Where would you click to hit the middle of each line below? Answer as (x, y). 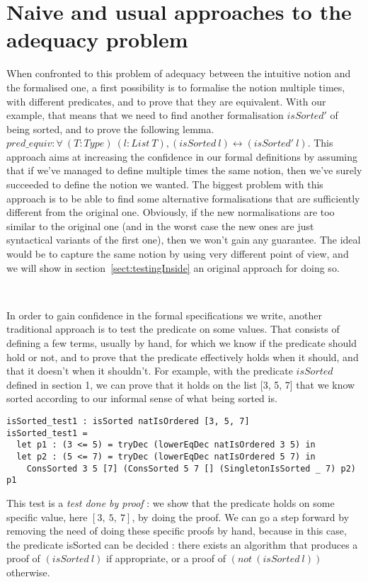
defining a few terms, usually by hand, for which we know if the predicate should (182, 343)
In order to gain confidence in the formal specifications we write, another (165, 315)
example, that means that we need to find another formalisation (145, 115)
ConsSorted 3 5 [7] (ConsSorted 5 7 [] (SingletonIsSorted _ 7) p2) (191, 468)
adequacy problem (97, 39)
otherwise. (28, 572)
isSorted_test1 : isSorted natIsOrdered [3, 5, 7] (128, 421)
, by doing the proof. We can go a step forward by (241, 517)
